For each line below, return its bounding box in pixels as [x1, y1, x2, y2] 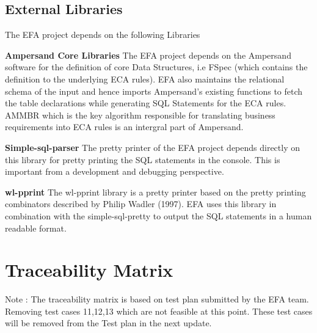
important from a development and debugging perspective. [5, 165, 224, 178]
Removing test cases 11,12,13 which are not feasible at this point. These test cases [5, 304, 313, 317]
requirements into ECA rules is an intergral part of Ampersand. [5, 120, 244, 133]
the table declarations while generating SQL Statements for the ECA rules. [5, 97, 286, 109]
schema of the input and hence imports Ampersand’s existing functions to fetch [5, 84, 303, 97]
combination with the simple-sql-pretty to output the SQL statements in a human [5, 209, 312, 222]
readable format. [5, 221, 67, 234]
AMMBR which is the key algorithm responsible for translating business [5, 108, 275, 121]
